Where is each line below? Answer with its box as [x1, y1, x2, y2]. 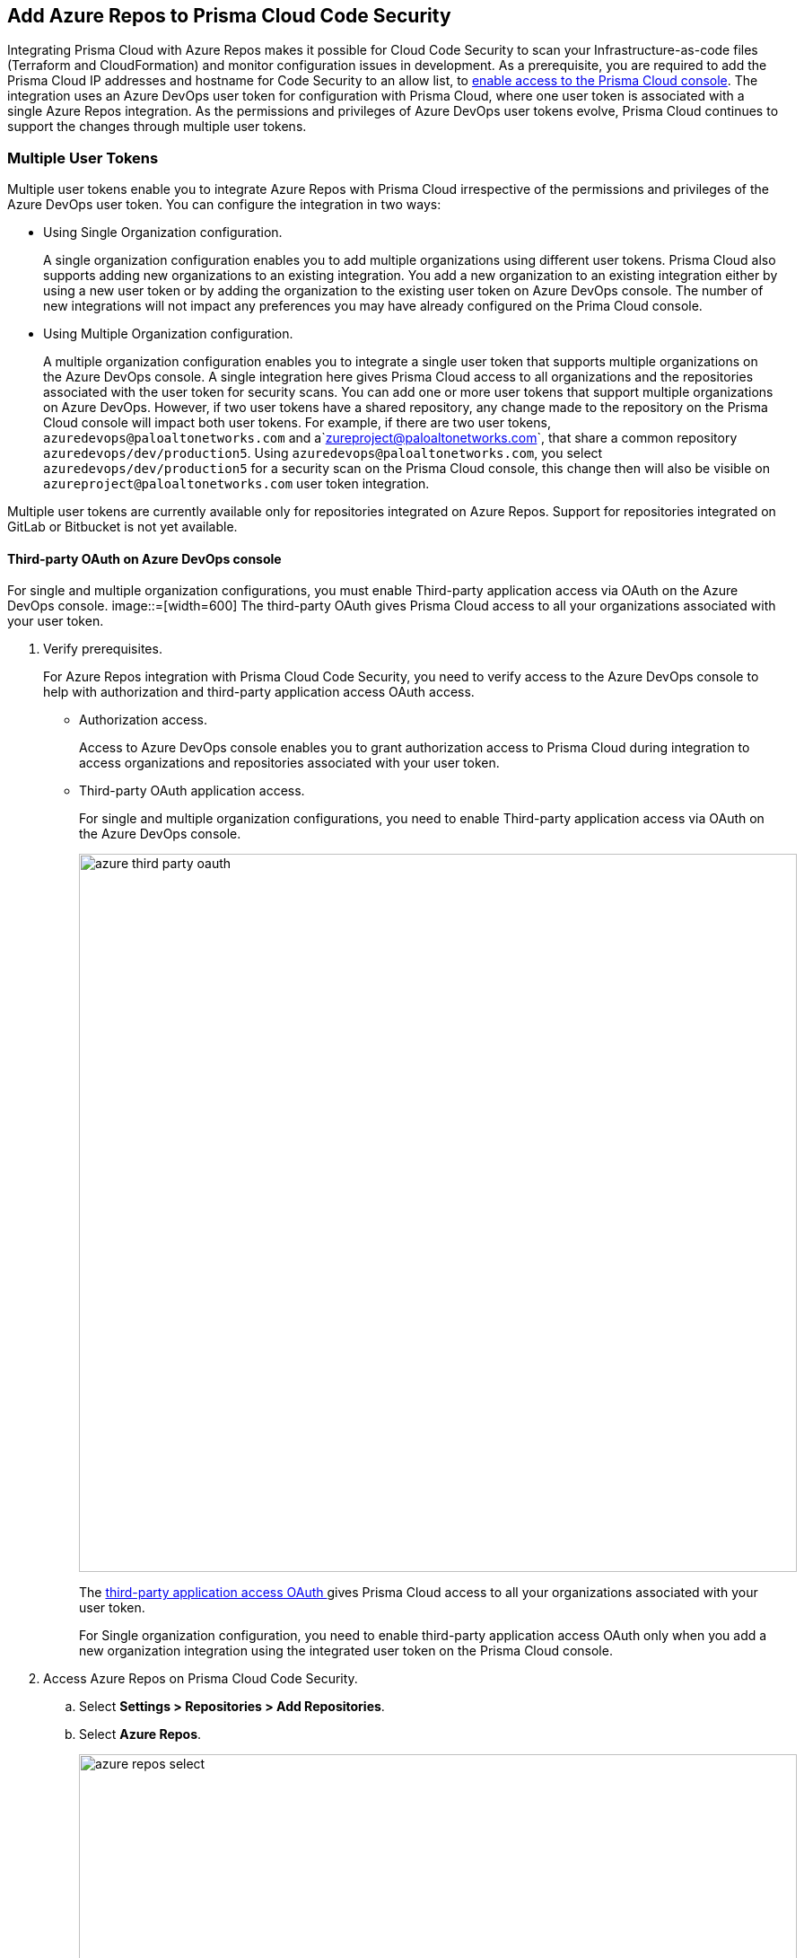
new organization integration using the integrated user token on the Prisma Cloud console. [79, 1643, 613, 1659]
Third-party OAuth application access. [79, 783, 305, 799]
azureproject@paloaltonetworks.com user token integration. [43, 476, 430, 492]
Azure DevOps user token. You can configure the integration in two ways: [7, 197, 441, 213]
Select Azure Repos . [79, 1726, 202, 1743]
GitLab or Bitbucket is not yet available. [7, 519, 238, 535]
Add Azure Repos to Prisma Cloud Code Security [7, 4, 451, 27]
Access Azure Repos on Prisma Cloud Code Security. [43, 1671, 358, 1687]
